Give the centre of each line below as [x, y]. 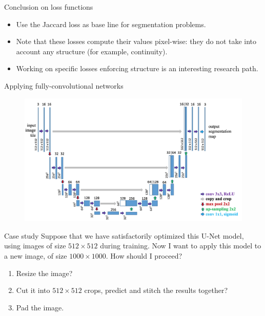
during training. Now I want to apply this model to [181, 246]
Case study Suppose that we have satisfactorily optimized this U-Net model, [124, 235]
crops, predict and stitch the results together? [156, 290]
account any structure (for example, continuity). [92, 51]
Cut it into [33, 290]
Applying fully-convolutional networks [64, 85]
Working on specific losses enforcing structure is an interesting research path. [137, 68]
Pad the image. [40, 307]
